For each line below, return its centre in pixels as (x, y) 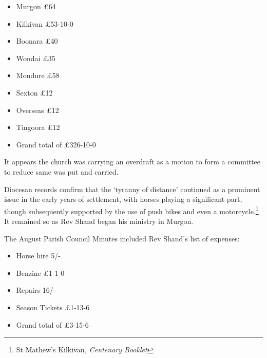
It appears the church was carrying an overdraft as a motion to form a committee (132, 162)
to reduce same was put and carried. (61, 171)
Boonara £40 (37, 41)
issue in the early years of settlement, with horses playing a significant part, (123, 199)
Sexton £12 (34, 92)
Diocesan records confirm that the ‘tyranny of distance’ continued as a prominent (132, 189)
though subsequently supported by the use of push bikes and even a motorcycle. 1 (131, 210)
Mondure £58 (38, 75)
